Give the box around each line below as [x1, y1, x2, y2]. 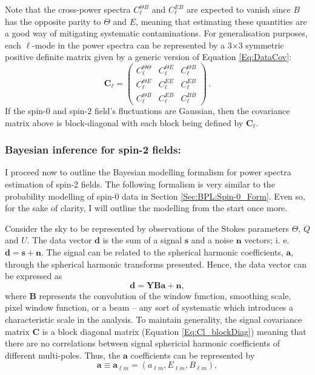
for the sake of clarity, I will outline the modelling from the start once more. [5, 201, 288, 214]
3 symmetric [238, 38, 284, 51]
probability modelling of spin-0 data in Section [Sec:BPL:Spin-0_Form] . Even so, [5, 189, 305, 202]
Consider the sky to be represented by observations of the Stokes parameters [5, 221, 289, 234]
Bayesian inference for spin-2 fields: [5, 142, 181, 157]
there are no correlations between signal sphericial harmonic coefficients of [5, 337, 280, 350]
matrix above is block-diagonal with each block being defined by [5, 116, 244, 129]
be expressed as [5, 269, 62, 282]
